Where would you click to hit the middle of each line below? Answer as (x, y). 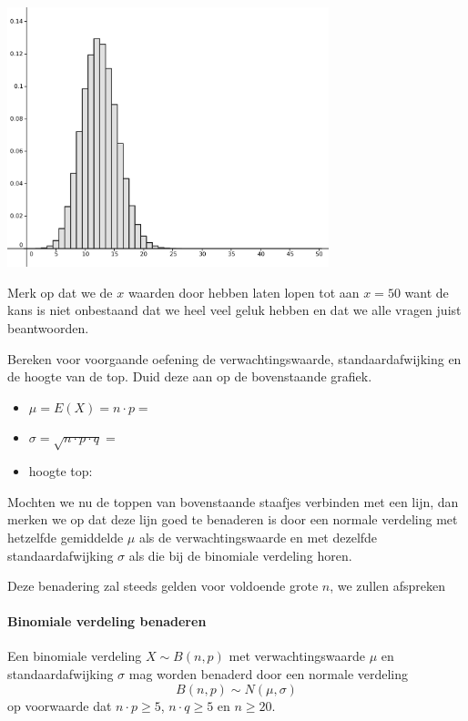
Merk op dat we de (60, 292)
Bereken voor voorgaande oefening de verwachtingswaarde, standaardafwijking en (234, 358)
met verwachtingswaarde (297, 656)
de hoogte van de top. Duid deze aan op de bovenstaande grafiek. (190, 376)
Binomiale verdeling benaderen (107, 621)
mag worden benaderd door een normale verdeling (269, 674)
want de (427, 292)
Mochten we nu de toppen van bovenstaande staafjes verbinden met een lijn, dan (233, 501)
